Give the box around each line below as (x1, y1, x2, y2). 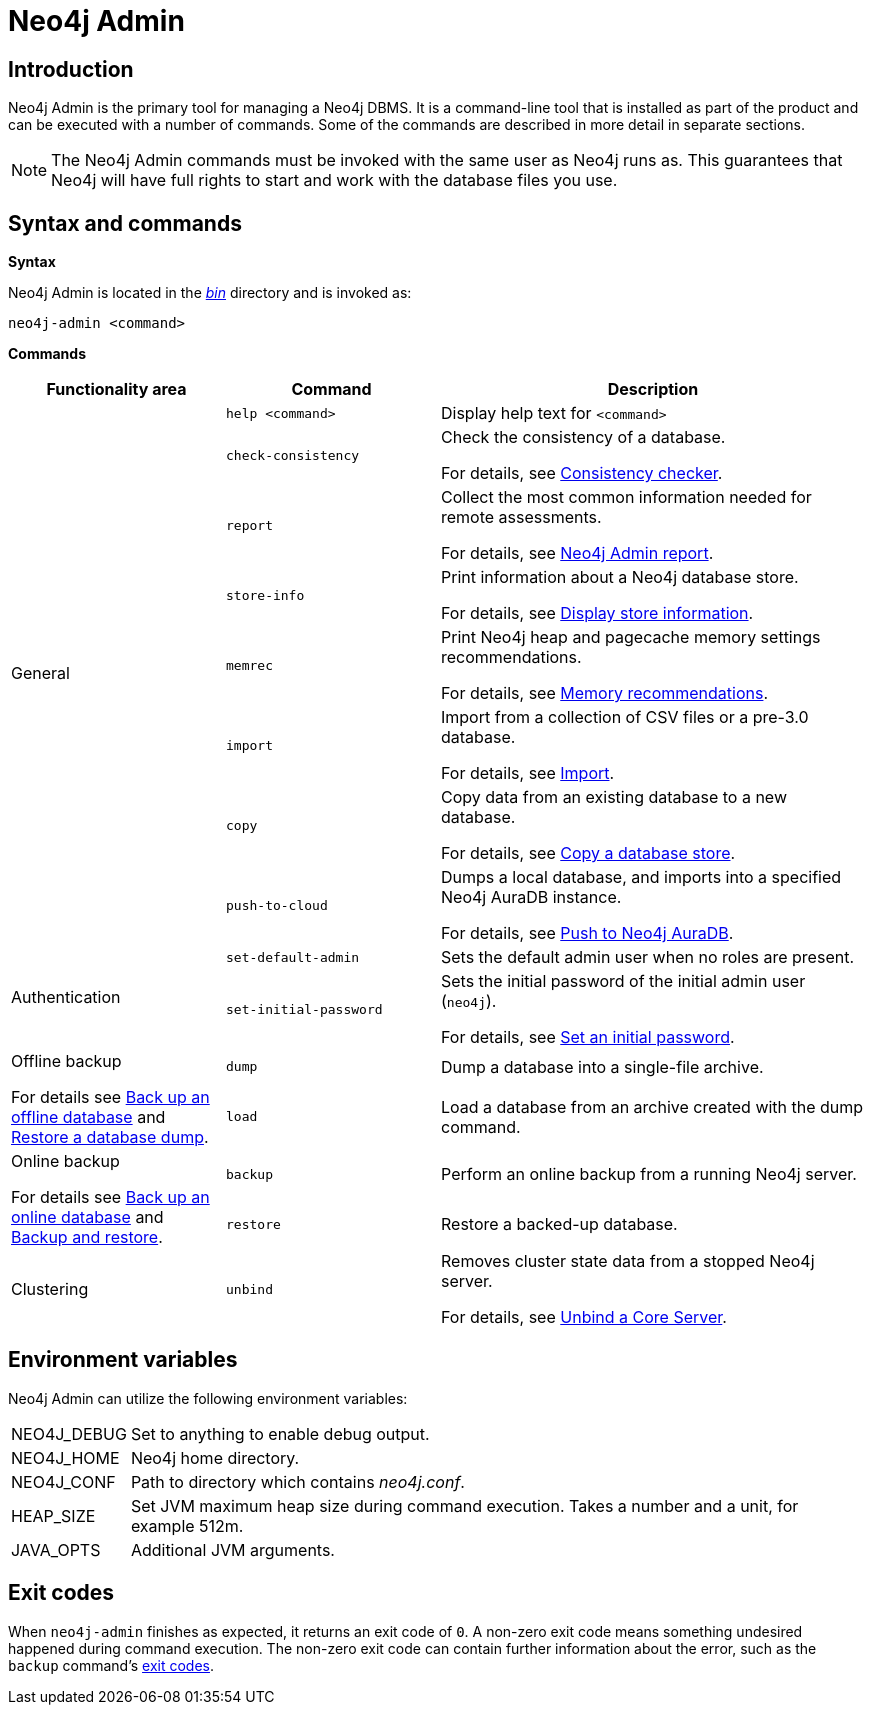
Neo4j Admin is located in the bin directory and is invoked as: (8, 284, 412, 302)
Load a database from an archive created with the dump (441, 1096, 864, 1117)
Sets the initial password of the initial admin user (441, 971, 806, 992)
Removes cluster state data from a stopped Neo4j (441, 1251, 815, 1272)
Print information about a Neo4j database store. (441, 567, 799, 588)
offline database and (11, 1107, 166, 1128)
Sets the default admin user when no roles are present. (441, 947, 855, 968)
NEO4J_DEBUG (11, 1423, 127, 1444)
